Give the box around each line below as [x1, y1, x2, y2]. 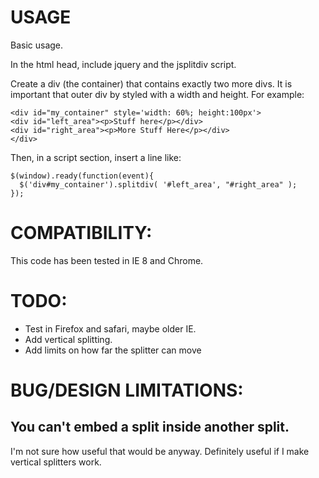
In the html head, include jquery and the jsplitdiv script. [10, 58, 237, 70]
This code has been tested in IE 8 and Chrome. [10, 254, 204, 266]
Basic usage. [10, 39, 64, 51]
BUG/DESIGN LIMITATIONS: [10, 379, 244, 401]
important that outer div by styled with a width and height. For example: [10, 88, 305, 100]
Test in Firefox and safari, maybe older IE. [24, 322, 197, 335]
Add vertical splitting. [24, 333, 113, 345]
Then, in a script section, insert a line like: [10, 151, 182, 163]
